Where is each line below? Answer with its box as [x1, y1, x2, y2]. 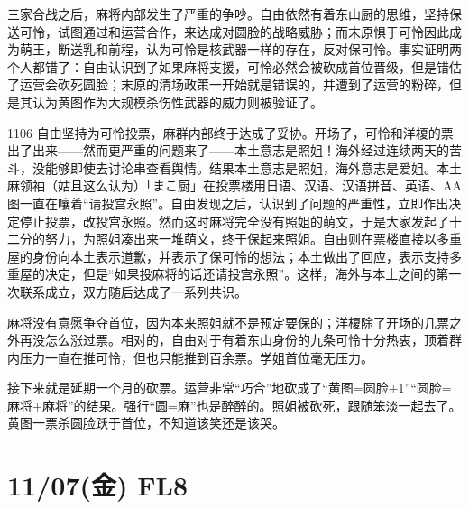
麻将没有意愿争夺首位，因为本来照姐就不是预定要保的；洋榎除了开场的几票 [7, 312, 449, 331]
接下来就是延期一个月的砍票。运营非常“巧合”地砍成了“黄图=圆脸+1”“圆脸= [7, 378, 452, 397]
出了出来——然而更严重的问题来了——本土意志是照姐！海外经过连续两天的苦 [7, 141, 462, 160]
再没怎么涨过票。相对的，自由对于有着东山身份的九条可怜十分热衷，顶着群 [19, 330, 462, 349]
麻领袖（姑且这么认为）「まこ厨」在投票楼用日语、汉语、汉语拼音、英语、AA [7, 176, 462, 195]
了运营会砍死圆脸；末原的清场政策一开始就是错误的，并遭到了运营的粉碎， [7, 75, 449, 94]
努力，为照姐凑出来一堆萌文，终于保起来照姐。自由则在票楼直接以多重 [44, 229, 462, 248]
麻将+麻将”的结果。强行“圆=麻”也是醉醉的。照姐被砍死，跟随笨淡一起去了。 [7, 395, 462, 414]
